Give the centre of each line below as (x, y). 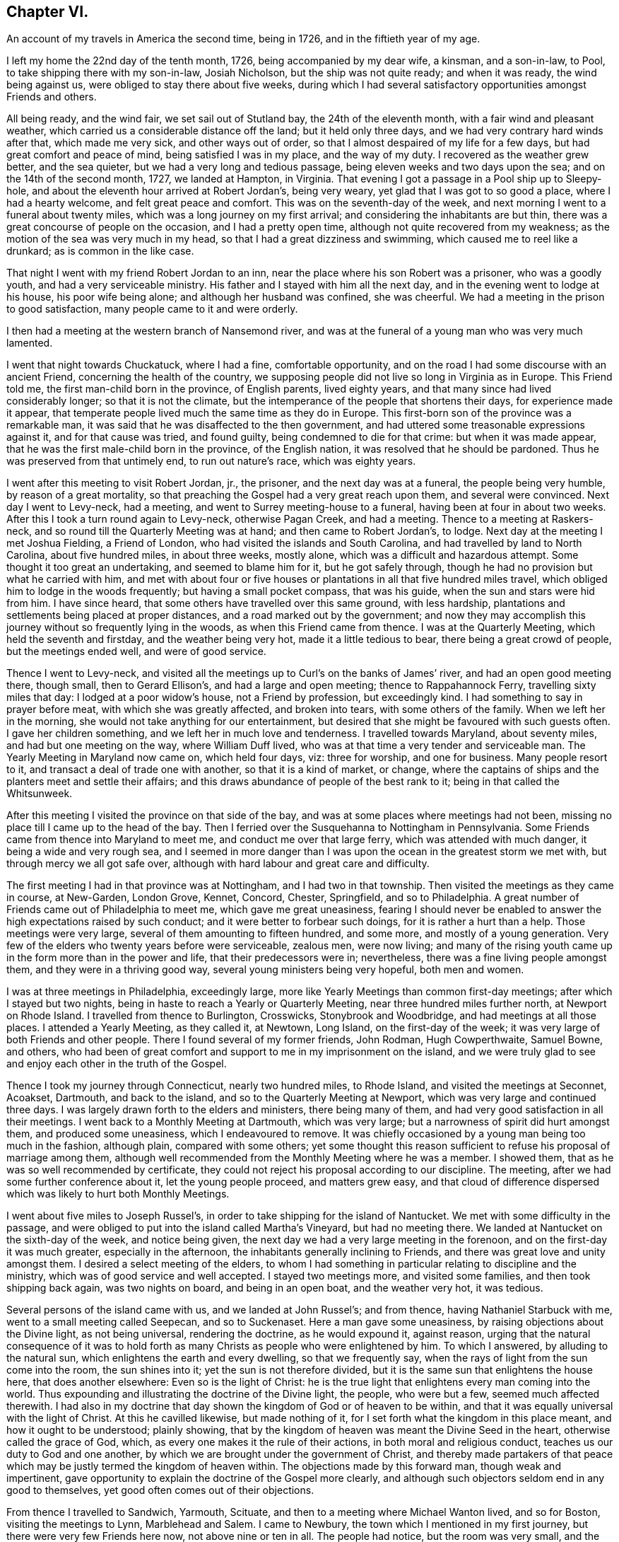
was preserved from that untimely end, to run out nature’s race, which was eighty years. (211, 461)
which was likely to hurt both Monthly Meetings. (118, 1194)
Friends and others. (52, 97)
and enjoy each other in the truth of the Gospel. (117, 1064)
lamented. (30, 343)
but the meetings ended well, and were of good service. (136, 651)
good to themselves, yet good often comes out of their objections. (160, 1490)
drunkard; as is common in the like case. (100, 251)
